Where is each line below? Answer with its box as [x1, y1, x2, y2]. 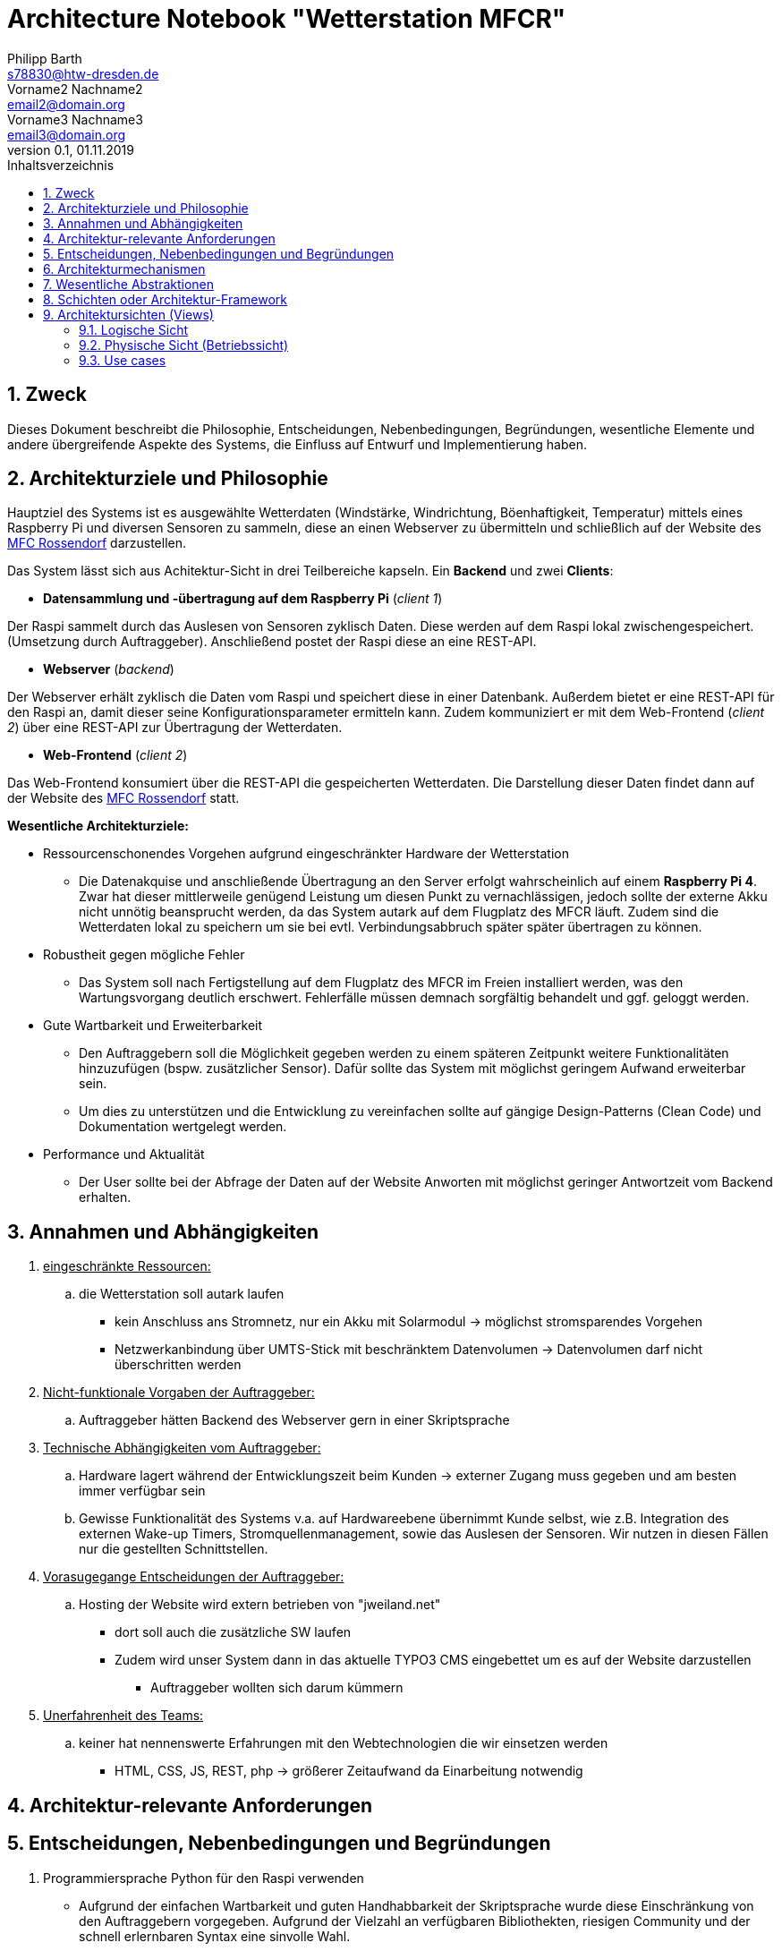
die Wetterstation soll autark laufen [79, 1286, 285, 1302]
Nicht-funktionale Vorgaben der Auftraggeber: [43, 1384, 315, 1401]
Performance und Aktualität [43, 1146, 205, 1163]
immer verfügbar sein [79, 1483, 206, 1499]
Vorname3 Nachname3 [7, 111, 143, 127]
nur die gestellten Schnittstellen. [79, 1541, 268, 1557]
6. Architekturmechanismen [43, 260, 206, 277]
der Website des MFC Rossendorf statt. [7, 790, 240, 806]
